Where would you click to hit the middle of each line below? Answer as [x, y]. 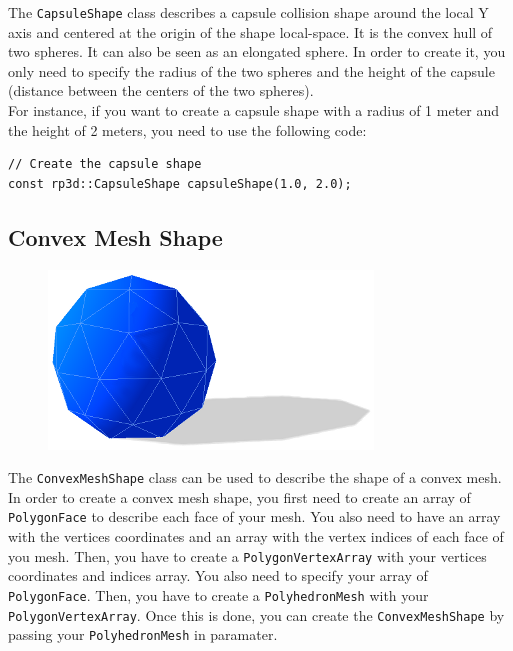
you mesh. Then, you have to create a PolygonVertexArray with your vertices [247, 555]
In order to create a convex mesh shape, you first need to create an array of [239, 496]
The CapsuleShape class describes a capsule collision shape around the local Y [248, 12]
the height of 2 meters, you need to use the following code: [187, 129]
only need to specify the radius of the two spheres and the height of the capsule [251, 70]
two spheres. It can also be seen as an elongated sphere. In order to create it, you [257, 51]
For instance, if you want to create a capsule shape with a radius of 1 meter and [254, 110]
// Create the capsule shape [105, 164]
